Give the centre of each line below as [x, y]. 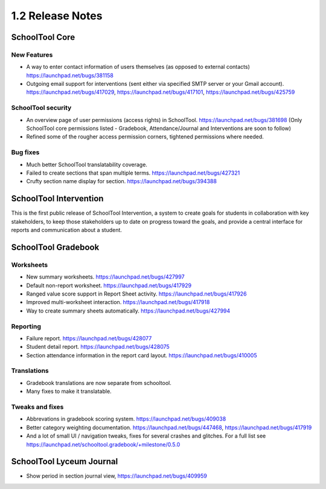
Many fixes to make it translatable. [69, 391]
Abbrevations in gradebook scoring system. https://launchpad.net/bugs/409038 [126, 419]
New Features [32, 54]
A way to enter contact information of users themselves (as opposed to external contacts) [138, 67]
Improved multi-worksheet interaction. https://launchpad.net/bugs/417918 [118, 302]
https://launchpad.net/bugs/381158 [70, 75]
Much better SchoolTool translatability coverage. [87, 164]
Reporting [26, 326]
